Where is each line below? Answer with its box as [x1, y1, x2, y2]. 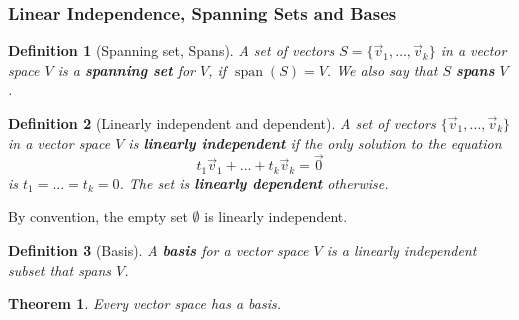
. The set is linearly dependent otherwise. [119, 172, 389, 193]
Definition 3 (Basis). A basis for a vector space [8, 240, 309, 261]
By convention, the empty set [8, 206, 188, 227]
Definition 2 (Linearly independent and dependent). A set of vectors [8, 113, 436, 133]
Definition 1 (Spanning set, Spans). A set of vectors [8, 40, 335, 61]
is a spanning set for [57, 59, 195, 80]
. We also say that [326, 59, 438, 80]
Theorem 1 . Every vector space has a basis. [8, 293, 282, 314]
